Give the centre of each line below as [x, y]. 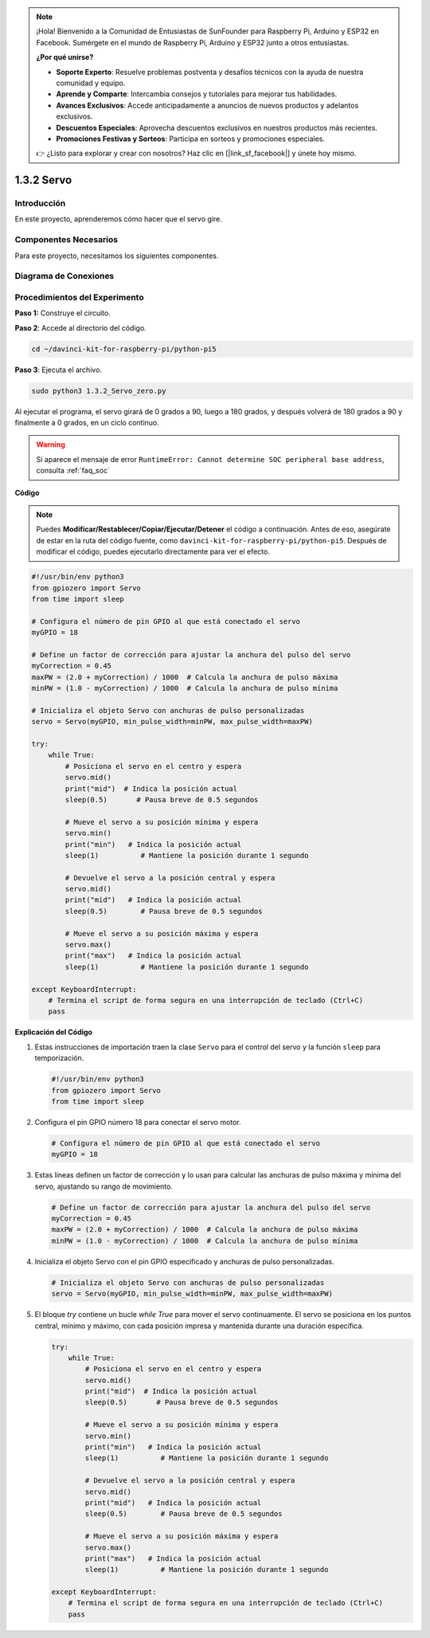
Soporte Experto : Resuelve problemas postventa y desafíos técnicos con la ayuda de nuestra [210, 72]
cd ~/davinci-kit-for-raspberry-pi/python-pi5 [124, 349]
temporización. [59, 1058]
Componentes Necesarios [66, 240]
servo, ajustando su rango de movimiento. [104, 1186]
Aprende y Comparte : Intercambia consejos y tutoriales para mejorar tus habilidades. [197, 94]
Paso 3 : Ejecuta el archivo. [59, 370]
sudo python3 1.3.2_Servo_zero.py [99, 391]
